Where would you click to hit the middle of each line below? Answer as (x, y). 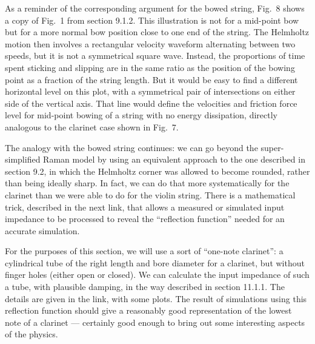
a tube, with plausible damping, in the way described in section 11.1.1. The (145, 287)
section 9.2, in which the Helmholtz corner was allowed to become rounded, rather (157, 171)
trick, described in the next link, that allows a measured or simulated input (145, 207)
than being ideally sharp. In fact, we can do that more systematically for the (147, 183)
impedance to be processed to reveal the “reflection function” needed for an (145, 219)
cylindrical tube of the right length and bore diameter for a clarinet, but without (155, 262)
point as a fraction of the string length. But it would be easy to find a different (151, 79)
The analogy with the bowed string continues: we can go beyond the (131, 147)
